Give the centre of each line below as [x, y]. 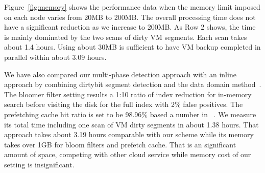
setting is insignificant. [39, 164]
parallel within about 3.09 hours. [55, 57]
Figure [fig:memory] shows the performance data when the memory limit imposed [132, 7]
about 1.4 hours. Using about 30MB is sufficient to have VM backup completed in [132, 47]
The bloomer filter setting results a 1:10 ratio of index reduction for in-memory [128, 94]
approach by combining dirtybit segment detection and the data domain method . [133, 84]
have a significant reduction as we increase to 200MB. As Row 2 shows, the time [130, 27]
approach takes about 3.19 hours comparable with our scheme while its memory [129, 134]
